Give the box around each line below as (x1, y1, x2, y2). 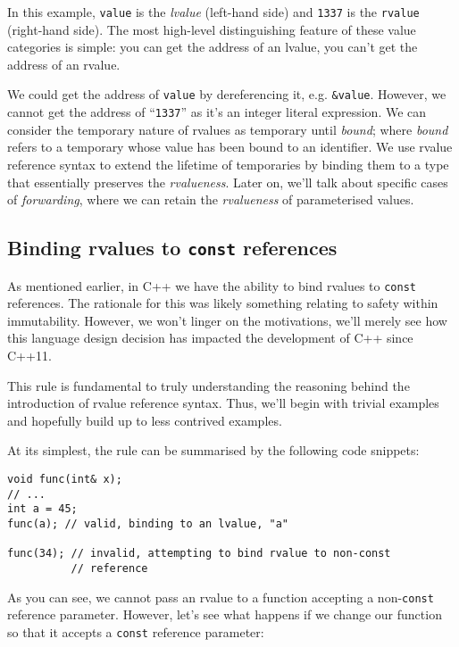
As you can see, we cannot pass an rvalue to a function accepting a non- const (7, 587, 434, 606)
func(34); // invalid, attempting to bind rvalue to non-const (7, 547, 391, 560)
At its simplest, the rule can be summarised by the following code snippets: (7, 441, 420, 460)
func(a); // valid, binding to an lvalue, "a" (7, 517, 288, 530)
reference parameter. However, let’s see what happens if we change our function (7, 605, 442, 624)
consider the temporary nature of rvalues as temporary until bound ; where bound (7, 120, 448, 138)
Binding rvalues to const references (7, 234, 338, 261)
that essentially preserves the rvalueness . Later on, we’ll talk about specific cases (7, 172, 448, 191)
